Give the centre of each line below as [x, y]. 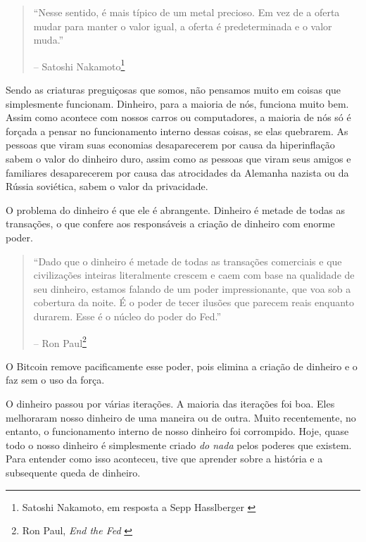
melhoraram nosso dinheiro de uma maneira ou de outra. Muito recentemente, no [181, 417]
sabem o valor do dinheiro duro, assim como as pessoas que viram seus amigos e [178, 158]
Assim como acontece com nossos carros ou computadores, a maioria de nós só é [178, 117]
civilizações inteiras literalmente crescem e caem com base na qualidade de [194, 275]
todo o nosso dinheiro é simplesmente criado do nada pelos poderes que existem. [179, 445]
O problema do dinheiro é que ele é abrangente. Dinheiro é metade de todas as [175, 209]
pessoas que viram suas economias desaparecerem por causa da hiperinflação [170, 145]
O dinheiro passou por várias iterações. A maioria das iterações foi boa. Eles [170, 403]
